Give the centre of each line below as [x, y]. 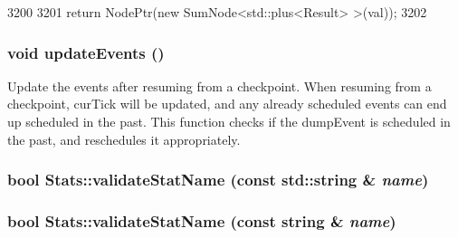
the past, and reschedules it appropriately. [124, 139]
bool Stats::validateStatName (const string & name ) [202, 220]
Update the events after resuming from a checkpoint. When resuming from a [219, 86]
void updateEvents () [86, 52]
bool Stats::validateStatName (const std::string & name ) [218, 180]
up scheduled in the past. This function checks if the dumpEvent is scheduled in [229, 121]
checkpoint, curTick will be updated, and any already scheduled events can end [227, 104]
